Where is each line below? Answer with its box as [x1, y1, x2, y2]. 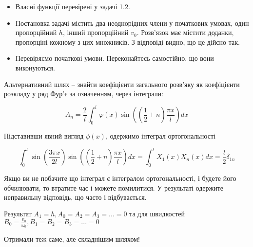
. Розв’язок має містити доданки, [136, 27, 234, 37]
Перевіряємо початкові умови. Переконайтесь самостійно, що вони [15, 53, 214, 63]
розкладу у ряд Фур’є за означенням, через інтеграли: [4, 88, 163, 99]
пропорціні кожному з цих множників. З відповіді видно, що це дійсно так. [15, 36, 240, 47]
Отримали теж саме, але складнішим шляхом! [4, 234, 140, 244]
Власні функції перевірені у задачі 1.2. [15, 1, 130, 11]
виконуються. [15, 62, 55, 72]
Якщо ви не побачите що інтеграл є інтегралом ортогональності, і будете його [4, 173, 236, 183]
